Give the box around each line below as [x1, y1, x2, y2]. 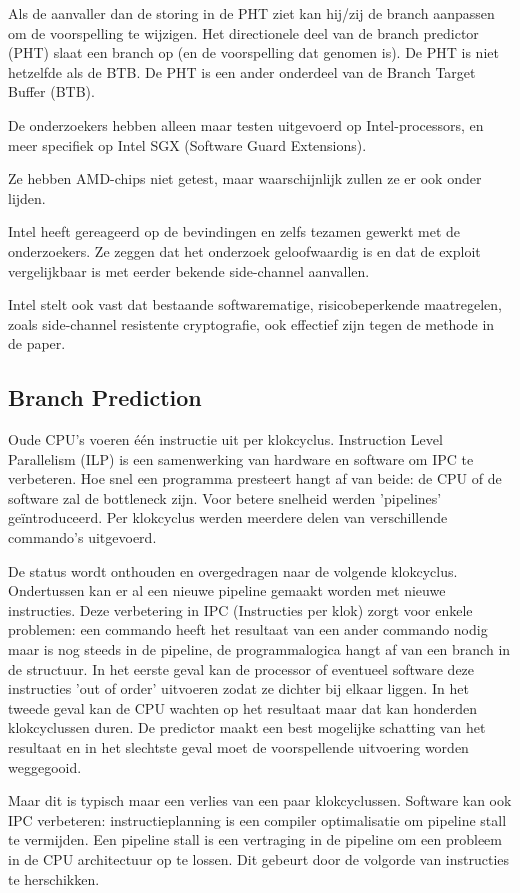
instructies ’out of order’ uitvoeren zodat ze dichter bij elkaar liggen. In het [8, 678, 469, 699]
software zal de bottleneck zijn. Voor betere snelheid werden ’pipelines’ [8, 487, 442, 508]
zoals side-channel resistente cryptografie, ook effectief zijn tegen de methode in [8, 313, 495, 334]
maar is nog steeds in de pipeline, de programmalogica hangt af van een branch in [8, 639, 511, 660]
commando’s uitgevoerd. [8, 527, 157, 548]
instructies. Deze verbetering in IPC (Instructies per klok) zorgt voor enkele [8, 599, 473, 620]
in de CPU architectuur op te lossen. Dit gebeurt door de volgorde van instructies [8, 848, 510, 869]
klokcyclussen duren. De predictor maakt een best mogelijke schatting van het [8, 717, 486, 738]
